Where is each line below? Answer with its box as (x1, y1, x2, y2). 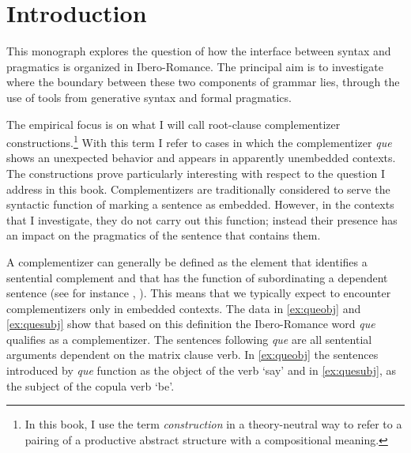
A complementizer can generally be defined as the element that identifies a (6, 253, 368, 270)
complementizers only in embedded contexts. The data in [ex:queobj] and (6, 300, 361, 316)
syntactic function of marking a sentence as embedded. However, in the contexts (6, 196, 394, 213)
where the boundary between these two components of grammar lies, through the (6, 74, 400, 90)
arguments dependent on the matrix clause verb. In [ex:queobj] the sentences (6, 346, 379, 363)
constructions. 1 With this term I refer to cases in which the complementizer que (6, 132, 392, 150)
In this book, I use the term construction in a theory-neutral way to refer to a (25, 416, 402, 432)
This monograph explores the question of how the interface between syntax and (6, 43, 391, 59)
